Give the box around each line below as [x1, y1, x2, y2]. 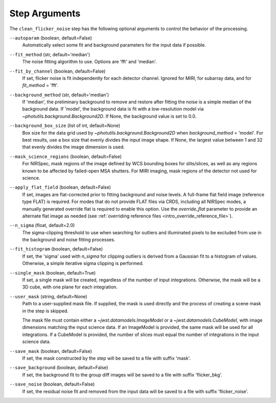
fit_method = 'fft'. [22, 82, 59, 88]
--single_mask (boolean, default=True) [9, 270, 96, 276]
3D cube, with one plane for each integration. [22, 284, 118, 290]
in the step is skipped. [22, 307, 69, 314]
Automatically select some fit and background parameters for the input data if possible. [22, 42, 206, 48]
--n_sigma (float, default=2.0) [9, 222, 75, 229]
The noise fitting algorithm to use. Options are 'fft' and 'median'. [22, 59, 157, 65]
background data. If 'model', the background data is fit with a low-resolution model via [22, 106, 204, 112]
